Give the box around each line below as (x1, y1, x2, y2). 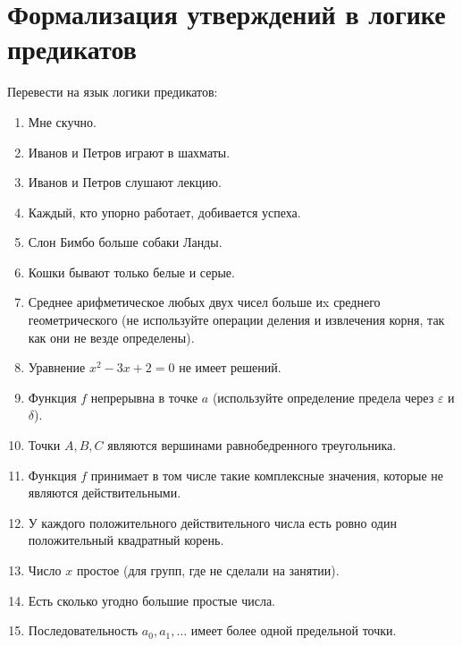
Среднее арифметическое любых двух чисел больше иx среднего (28, 293, 381, 311)
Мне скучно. (28, 112, 97, 131)
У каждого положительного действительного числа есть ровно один (28, 513, 397, 531)
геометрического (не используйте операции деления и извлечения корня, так (28, 310, 445, 329)
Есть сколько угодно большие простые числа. (28, 591, 275, 609)
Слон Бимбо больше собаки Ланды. (28, 233, 223, 251)
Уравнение (28, 358, 86, 377)
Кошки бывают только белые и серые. (28, 262, 235, 281)
